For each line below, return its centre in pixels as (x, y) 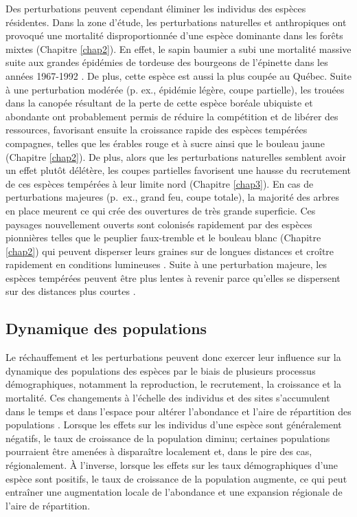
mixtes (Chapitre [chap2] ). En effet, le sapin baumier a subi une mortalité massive (178, 48)
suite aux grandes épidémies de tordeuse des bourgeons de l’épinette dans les (167, 62)
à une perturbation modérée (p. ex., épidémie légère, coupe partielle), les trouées (175, 89)
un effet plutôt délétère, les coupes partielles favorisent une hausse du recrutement (178, 170)
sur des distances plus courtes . (71, 291)
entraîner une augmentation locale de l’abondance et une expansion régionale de (174, 492)
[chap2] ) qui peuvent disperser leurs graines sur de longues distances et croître (170, 251)
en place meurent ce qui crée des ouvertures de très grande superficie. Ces (161, 210)
